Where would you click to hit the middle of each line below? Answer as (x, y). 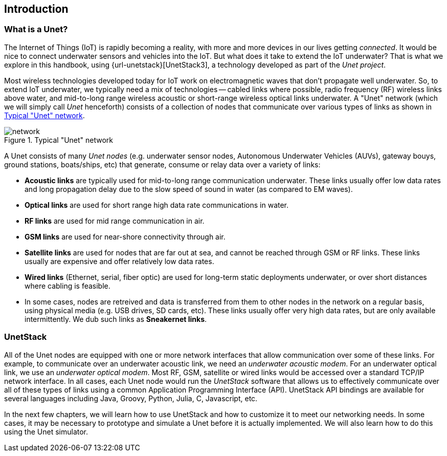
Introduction (36, 9)
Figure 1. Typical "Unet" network (59, 140)
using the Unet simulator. (46, 431)
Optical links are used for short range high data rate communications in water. (157, 205)
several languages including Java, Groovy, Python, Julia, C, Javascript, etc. (131, 398)
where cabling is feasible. (68, 286)
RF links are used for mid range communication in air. (115, 221)
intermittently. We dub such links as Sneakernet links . (116, 319)
